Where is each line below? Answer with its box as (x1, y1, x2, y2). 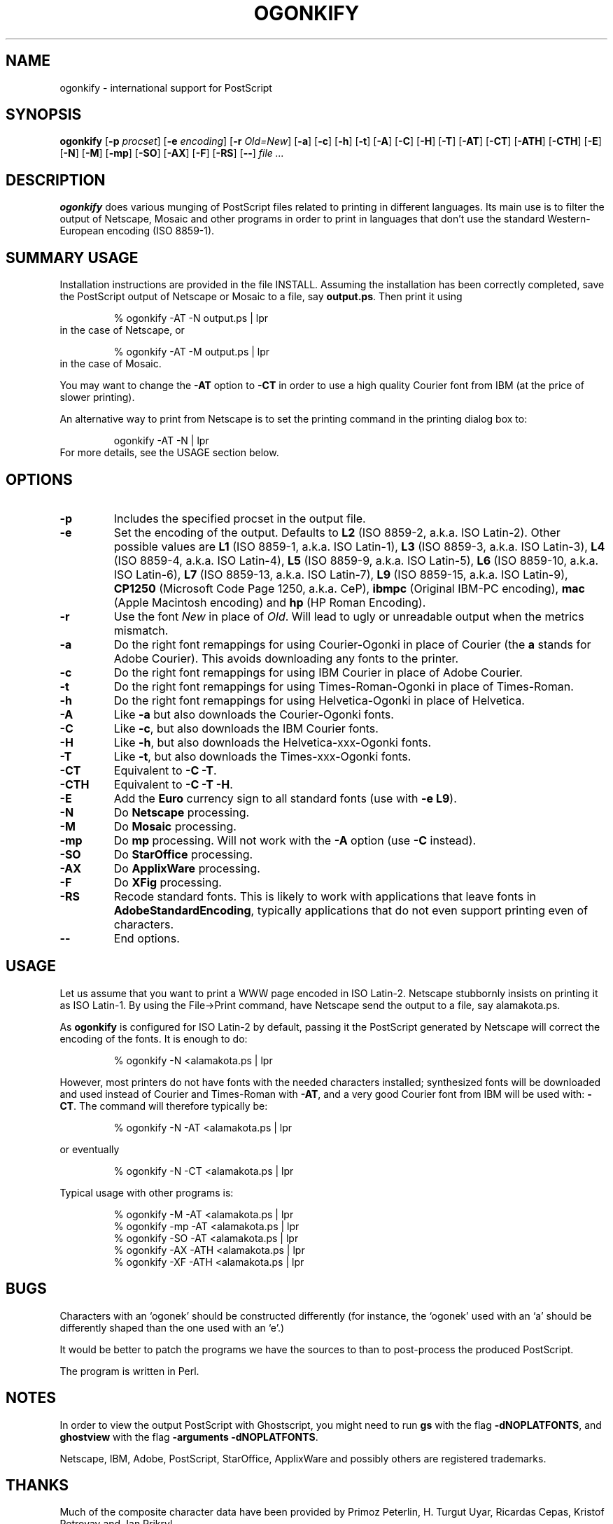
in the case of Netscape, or (59, 324, 185, 337)
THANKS (6, 1476, 69, 1494)
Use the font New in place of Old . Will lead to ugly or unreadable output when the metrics (113, 609, 584, 623)
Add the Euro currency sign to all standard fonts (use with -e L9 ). (113, 791, 457, 805)
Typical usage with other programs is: (59, 1186, 234, 1199)
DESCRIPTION (6, 171, 106, 189)
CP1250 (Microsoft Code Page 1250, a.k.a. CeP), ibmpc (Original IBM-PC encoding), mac (113, 581, 585, 595)
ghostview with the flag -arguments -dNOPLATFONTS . (59, 1430, 318, 1443)
